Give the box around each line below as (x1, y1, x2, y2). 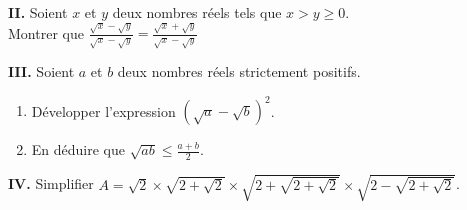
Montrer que (8, 22, 84, 43)
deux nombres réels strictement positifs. (117, 61, 361, 82)
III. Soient (8, 61, 75, 82)
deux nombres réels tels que (112, 2, 282, 22)
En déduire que (31, 139, 125, 160)
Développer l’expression (31, 100, 176, 121)
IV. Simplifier (8, 173, 94, 194)
